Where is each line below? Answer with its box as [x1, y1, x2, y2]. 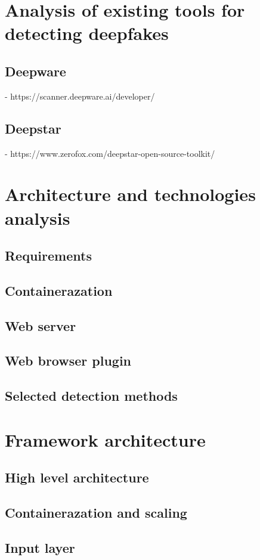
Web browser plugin [5, 351, 132, 370]
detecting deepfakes [5, 21, 169, 45]
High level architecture [5, 468, 149, 487]
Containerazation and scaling [5, 503, 187, 522]
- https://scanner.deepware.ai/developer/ [5, 89, 155, 102]
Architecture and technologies [5, 182, 256, 206]
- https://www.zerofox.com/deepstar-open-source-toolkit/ [5, 147, 215, 159]
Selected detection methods [5, 386, 178, 405]
